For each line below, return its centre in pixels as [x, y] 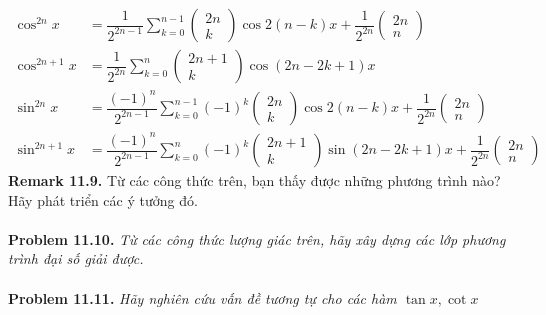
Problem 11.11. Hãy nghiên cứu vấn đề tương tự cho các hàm [202, 297]
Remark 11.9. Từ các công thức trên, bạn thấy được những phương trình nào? [254, 180]
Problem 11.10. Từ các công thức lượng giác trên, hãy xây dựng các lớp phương [257, 238]
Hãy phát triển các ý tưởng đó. [103, 199]
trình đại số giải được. [76, 258]
